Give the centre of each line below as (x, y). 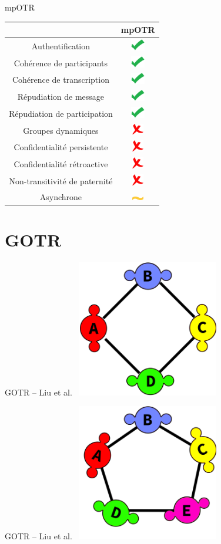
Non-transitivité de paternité (61, 180)
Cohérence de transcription (61, 80)
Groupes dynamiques (61, 130)
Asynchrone (61, 196)
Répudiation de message (61, 97)
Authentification (61, 45)
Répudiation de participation (61, 113)
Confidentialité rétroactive (61, 164)
